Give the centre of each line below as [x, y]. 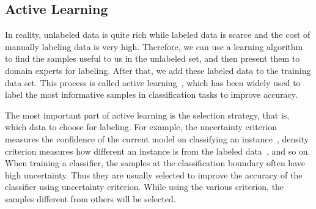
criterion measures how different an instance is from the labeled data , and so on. [158, 151]
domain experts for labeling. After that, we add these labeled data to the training [158, 70]
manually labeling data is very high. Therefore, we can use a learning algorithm [154, 46]
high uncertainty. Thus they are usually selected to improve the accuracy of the [154, 174]
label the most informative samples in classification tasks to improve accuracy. [151, 94]
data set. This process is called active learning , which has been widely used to [153, 82]
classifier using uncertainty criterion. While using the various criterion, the [145, 187]
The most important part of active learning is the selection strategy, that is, [147, 115]
